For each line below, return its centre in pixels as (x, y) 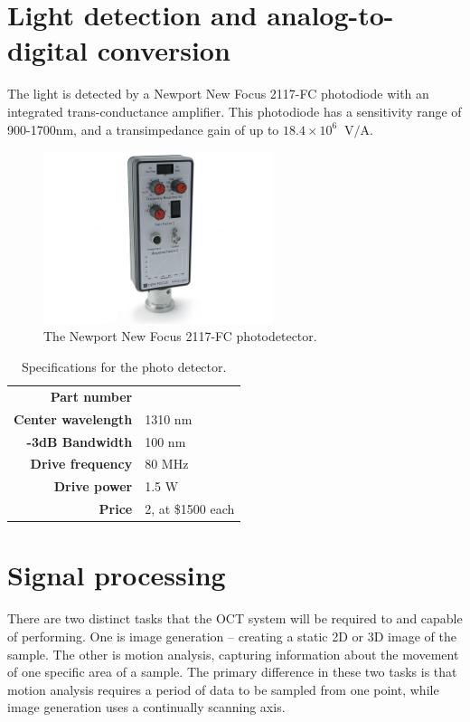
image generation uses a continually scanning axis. (146, 707)
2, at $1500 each (190, 509)
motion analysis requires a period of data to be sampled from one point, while (223, 689)
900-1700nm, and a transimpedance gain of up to (143, 129)
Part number (91, 396)
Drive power (93, 486)
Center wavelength (73, 418)
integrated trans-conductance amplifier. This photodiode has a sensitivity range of (235, 111)
